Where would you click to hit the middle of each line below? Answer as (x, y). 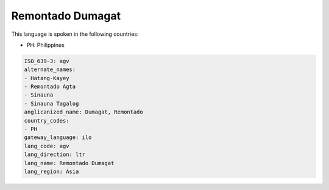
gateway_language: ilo (58, 137)
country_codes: (47, 120)
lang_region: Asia (51, 171)
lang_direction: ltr (55, 154)
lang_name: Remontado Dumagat (69, 163)
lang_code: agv (47, 146)
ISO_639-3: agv (47, 61)
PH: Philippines (46, 45)
